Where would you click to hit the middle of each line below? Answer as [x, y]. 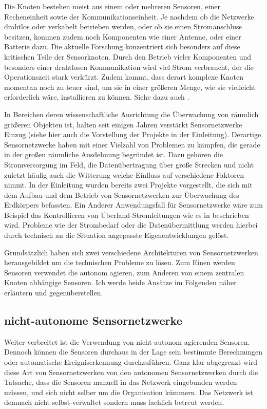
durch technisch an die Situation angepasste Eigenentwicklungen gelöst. [117, 235]
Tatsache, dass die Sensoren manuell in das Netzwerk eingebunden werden [121, 382]
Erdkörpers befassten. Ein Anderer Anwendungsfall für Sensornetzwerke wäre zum [133, 205]
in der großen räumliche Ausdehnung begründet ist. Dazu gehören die [114, 154]
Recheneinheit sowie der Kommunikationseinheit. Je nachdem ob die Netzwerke [129, 16]
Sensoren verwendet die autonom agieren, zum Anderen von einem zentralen [124, 272]
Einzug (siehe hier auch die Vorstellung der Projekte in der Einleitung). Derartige [133, 134]
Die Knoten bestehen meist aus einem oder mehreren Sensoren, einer [112, 6]
